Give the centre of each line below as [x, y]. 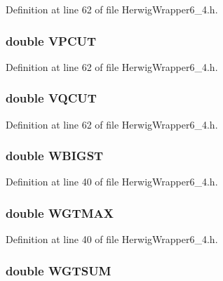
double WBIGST [55, 156]
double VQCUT [51, 98]
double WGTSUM [59, 270]
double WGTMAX [60, 213]
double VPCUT [51, 40]
